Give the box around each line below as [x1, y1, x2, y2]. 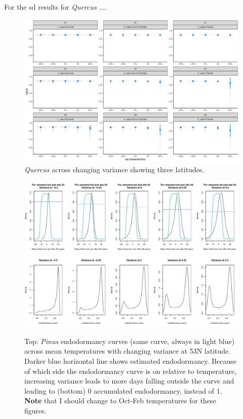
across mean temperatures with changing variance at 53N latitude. [24, 346, 231, 356]
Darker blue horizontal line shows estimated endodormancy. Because [24, 355, 236, 366]
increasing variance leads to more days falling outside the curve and [24, 375, 234, 386]
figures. [24, 405, 47, 415]
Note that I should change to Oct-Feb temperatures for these [24, 395, 216, 406]
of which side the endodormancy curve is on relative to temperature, [24, 365, 237, 376]
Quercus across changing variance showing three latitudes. [24, 164, 205, 174]
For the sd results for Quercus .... [4, 2, 107, 12]
